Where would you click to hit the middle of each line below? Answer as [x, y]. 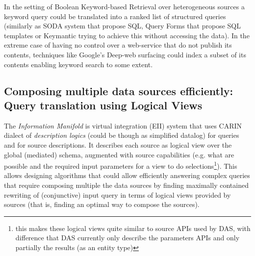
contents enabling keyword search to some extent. [78, 64]
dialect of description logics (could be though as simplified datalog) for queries [122, 135]
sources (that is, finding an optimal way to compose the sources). [102, 204]
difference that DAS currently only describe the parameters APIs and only [127, 238]
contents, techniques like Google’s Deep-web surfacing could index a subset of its [125, 54]
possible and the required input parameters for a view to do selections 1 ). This [121, 165]
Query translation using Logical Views [103, 105]
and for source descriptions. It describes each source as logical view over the [118, 144]
